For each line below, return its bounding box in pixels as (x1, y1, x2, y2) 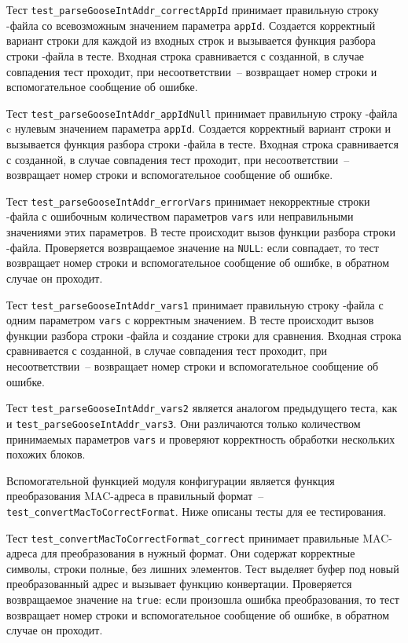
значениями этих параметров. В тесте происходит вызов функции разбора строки (6, 224, 395, 240)
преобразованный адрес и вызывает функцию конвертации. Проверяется (6, 575, 352, 592)
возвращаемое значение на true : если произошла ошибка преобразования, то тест (6, 591, 399, 608)
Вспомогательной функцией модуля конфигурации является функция (6, 472, 335, 488)
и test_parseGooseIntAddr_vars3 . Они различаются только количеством (6, 415, 361, 431)
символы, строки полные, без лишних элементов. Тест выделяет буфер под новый (6, 560, 399, 576)
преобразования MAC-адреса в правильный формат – (6, 488, 264, 504)
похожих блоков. (6, 446, 86, 462)
